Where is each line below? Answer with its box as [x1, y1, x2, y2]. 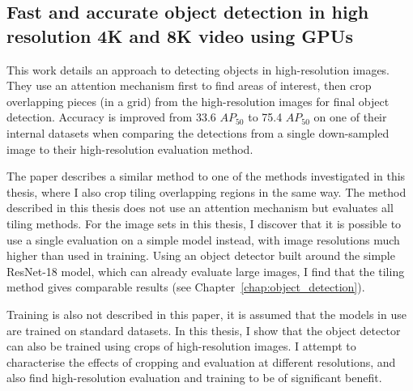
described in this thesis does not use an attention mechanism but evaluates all [6, 199, 394, 216]
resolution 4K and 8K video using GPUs [6, 23, 353, 48]
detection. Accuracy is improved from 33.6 [6, 108, 216, 125]
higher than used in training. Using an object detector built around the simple [6, 247, 395, 264]
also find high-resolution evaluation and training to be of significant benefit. [6, 369, 382, 386]
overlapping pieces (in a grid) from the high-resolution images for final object [6, 92, 390, 109]
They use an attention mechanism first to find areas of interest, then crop [6, 77, 372, 94]
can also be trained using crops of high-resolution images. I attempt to [6, 338, 356, 355]
